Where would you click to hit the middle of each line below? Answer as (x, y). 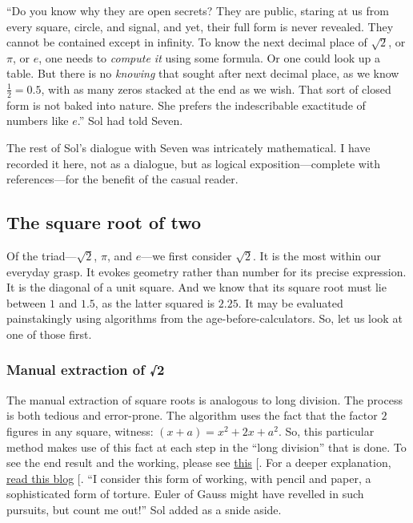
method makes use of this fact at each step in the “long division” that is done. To (206, 447)
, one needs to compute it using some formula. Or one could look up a (210, 57)
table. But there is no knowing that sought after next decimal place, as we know (203, 73)
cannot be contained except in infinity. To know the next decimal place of (187, 42)
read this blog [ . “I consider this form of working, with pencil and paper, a (189, 478)
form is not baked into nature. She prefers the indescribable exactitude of (186, 105)
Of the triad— (42, 255)
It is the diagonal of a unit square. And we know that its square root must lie (196, 287)
